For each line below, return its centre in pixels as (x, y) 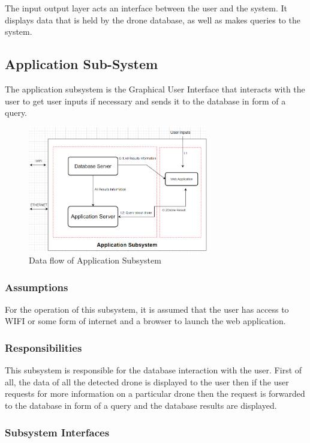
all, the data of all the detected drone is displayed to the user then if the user (147, 381)
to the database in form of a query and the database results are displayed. (141, 405)
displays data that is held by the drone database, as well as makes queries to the (153, 20)
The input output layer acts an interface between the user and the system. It (146, 8)
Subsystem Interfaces (57, 432)
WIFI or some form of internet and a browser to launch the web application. (145, 321)
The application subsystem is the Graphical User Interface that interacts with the (155, 89)
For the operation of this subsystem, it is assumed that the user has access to (147, 309)
